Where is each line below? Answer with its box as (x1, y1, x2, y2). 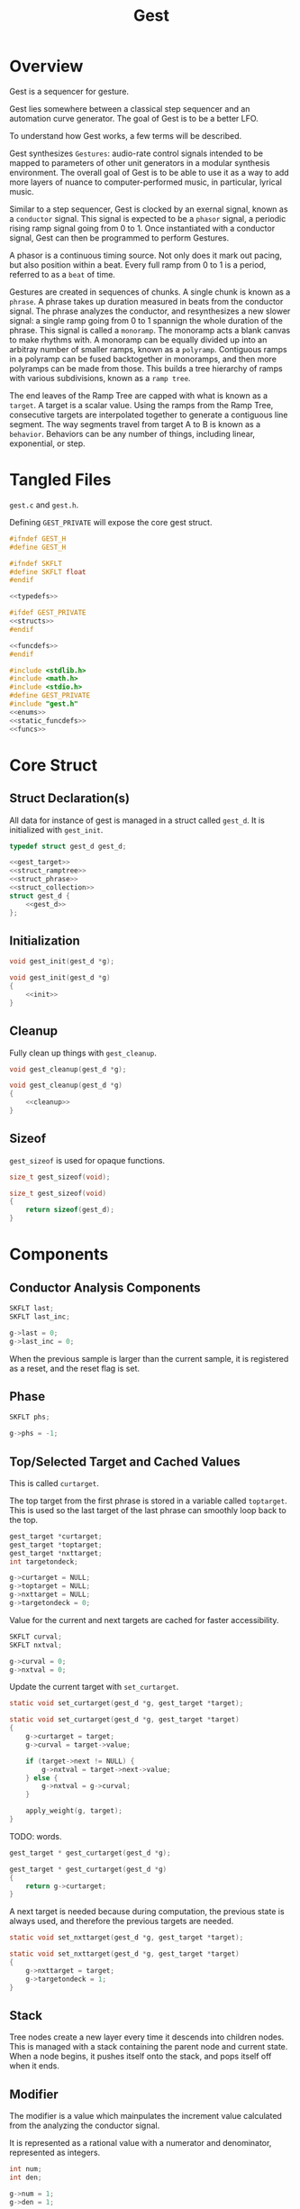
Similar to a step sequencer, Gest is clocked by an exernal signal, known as (9, 204, 288, 215)
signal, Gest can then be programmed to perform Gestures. (9, 232, 230, 243)
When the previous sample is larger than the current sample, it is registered (9, 1353, 289, 1364)
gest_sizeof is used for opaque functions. (9, 1155, 165, 1165)
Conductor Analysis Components (9, 1280, 201, 1295)
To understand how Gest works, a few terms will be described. (9, 130, 242, 141)
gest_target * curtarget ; (9, 1531, 103, 1541)
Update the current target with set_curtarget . (9, 1682, 179, 1693)
